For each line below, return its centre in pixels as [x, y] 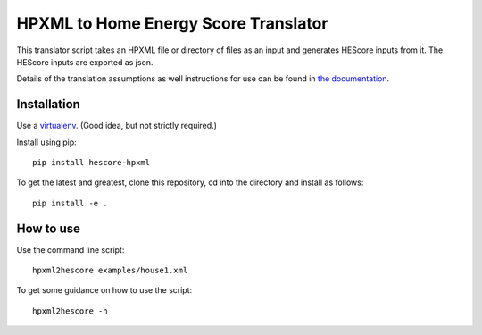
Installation [48, 104]
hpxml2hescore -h [70, 311]
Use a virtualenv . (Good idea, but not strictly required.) [117, 126]
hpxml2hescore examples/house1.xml [110, 271]
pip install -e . [70, 203]
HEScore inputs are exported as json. [85, 62]
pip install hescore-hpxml [91, 163]
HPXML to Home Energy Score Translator [172, 23]
